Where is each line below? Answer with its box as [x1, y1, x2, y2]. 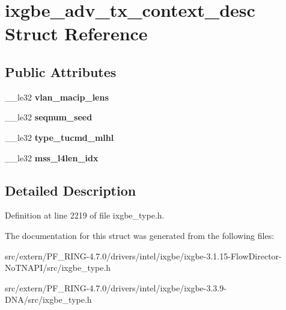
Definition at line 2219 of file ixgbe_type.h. [5, 209, 165, 222]
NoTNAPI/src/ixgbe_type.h [5, 261, 111, 274]
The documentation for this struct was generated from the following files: [5, 229, 275, 241]
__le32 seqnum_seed [5, 111, 93, 123]
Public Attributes [5, 62, 117, 81]
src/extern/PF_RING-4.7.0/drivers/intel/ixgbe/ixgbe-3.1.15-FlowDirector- [5, 249, 282, 262]
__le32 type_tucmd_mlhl [5, 131, 114, 143]
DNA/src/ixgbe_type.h [5, 293, 92, 306]
